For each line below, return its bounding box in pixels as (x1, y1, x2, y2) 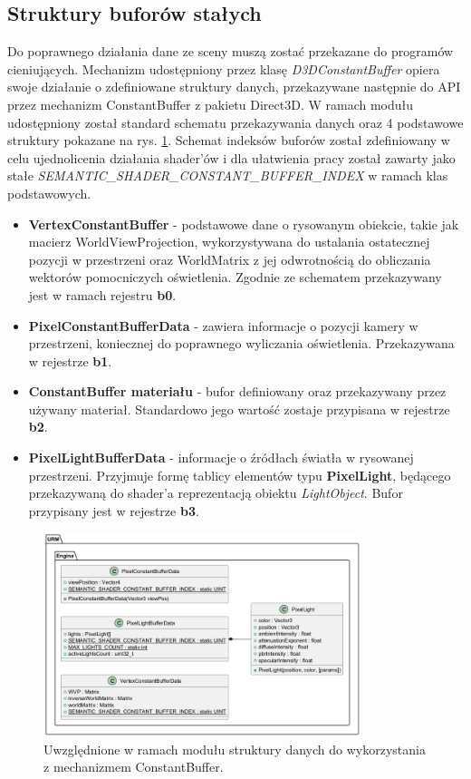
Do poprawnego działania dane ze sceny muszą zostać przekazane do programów (7, 42, 454, 61)
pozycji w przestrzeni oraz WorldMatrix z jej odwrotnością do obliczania (28, 249, 431, 268)
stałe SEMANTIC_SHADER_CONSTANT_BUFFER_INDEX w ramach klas (7, 166, 448, 185)
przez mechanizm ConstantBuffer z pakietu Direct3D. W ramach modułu (7, 94, 414, 113)
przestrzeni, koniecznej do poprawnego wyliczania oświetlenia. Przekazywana (28, 334, 455, 353)
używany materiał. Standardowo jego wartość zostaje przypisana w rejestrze (28, 399, 450, 418)
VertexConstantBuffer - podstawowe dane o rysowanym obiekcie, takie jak (28, 214, 459, 233)
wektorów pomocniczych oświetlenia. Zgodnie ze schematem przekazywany (28, 268, 442, 287)
